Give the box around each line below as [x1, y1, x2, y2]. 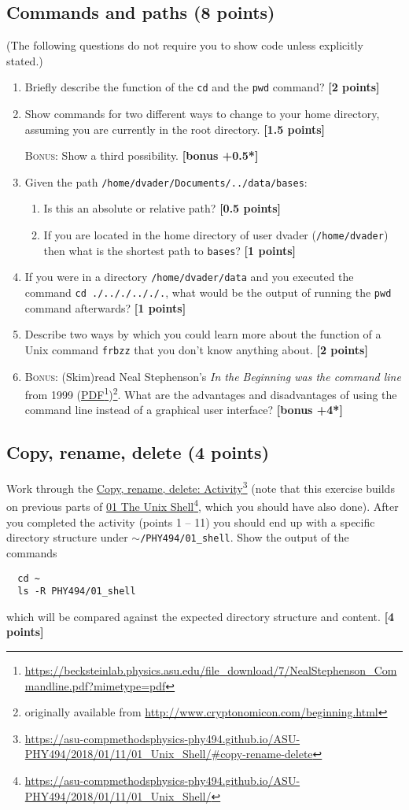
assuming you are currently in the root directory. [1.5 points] [24, 120, 326, 137]
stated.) [6, 52, 43, 68]
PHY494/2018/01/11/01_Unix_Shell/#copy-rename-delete [24, 745, 313, 762]
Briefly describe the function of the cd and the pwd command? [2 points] [24, 79, 380, 95]
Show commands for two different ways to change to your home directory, [24, 105, 380, 122]
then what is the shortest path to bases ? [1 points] [43, 242, 296, 258]
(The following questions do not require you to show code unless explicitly [6, 37, 363, 54]
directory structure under [6, 529, 128, 546]
